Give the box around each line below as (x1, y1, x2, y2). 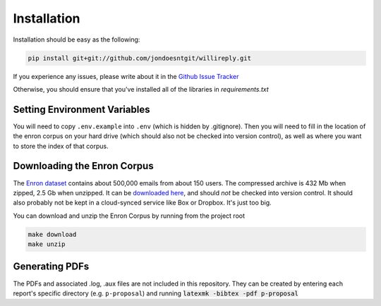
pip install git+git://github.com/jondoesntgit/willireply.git (28, 54, 252, 62)
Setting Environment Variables (13, 103, 150, 116)
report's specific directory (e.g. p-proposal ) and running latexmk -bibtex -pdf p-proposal (13, 289, 299, 298)
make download (28, 230, 77, 238)
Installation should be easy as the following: (13, 35, 140, 44)
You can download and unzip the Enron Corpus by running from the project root (13, 212, 246, 220)
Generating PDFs (13, 261, 90, 273)
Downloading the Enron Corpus (13, 160, 155, 172)
